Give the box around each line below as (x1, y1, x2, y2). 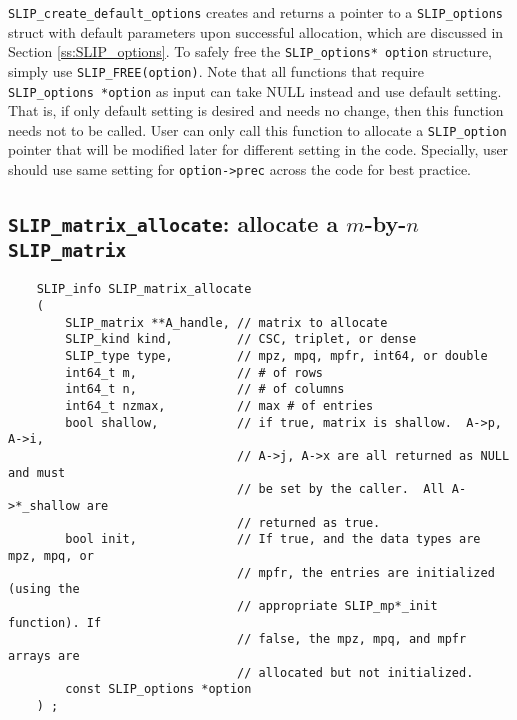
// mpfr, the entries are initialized (237, 565, 495, 580)
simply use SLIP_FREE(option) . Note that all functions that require (8, 60, 425, 81)
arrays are (8, 648, 80, 663)
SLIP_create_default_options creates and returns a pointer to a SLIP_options (8, 2, 503, 22)
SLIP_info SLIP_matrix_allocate (36, 282, 252, 297)
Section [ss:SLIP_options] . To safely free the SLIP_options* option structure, (8, 41, 493, 62)
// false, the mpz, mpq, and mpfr (237, 632, 467, 647)
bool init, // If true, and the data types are (65, 532, 481, 547)
